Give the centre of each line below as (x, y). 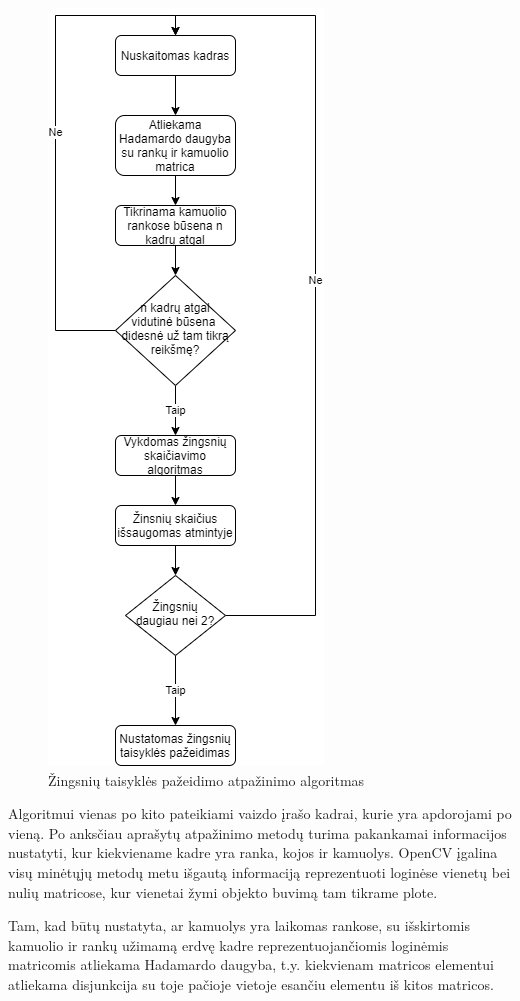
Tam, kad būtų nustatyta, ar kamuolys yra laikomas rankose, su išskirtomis (239, 925)
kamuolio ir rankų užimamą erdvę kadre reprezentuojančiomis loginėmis (228, 944)
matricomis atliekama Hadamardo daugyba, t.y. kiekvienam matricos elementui (251, 964)
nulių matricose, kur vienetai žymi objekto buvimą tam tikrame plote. (223, 891)
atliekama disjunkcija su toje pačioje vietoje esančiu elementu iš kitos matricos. (251, 983)
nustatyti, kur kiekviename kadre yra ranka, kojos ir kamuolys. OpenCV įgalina (253, 852)
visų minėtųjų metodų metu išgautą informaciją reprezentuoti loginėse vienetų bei (259, 871)
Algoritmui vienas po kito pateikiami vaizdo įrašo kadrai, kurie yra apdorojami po (260, 813)
